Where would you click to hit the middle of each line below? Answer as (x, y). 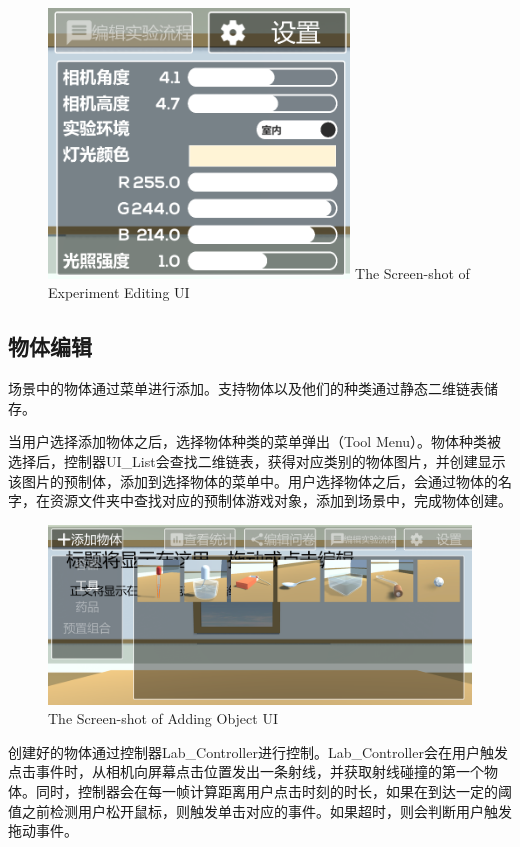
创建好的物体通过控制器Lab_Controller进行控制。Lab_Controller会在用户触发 (258, 751)
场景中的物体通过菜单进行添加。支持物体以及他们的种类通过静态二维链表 (246, 388)
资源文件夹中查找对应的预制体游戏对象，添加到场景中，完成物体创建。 (280, 500)
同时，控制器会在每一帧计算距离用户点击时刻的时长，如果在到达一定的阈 (273, 790)
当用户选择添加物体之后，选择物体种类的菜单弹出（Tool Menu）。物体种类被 (255, 441)
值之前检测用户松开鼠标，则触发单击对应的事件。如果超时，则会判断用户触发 (260, 810)
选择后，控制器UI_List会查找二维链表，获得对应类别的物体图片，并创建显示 (257, 461)
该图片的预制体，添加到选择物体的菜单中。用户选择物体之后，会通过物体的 (253, 480)
